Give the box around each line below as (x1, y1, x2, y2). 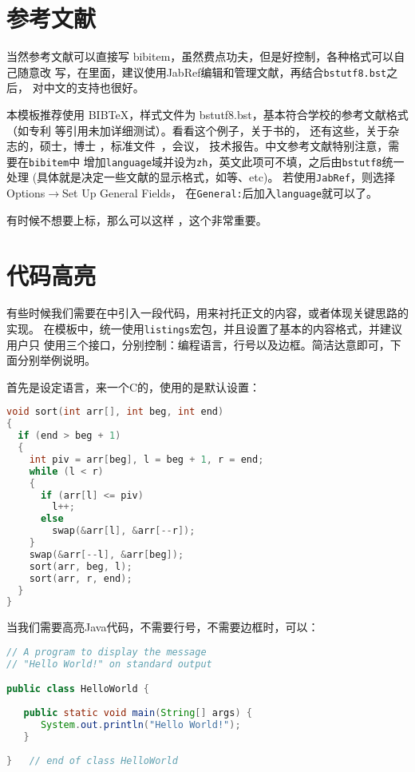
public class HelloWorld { (6, 683, 149, 695)
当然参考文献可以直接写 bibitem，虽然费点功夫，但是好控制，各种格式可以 (6, 48, 394, 65)
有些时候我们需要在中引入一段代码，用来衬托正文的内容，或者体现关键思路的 (6, 304, 409, 321)
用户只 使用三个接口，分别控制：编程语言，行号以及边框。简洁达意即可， (6, 336, 390, 352)
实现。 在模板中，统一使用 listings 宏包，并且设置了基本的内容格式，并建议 (6, 320, 402, 337)
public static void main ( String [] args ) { (23, 707, 252, 719)
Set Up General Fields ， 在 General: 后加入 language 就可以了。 (62, 185, 378, 201)
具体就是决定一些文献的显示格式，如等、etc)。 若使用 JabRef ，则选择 (37, 169, 396, 185)
